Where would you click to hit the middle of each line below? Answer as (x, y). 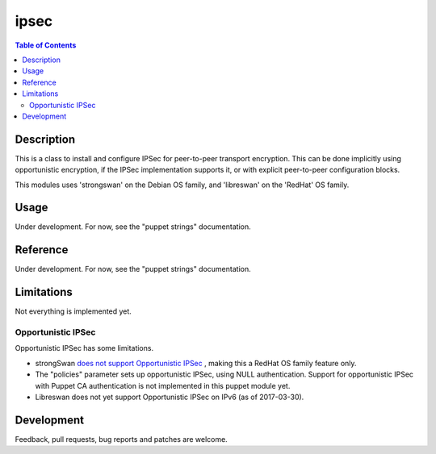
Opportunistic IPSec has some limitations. (84, 348)
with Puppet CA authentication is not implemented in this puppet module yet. (163, 385)
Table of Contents (46, 45)
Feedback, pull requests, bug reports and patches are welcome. (121, 439)
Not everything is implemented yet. (73, 311)
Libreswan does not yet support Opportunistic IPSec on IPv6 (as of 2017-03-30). (170, 397)
